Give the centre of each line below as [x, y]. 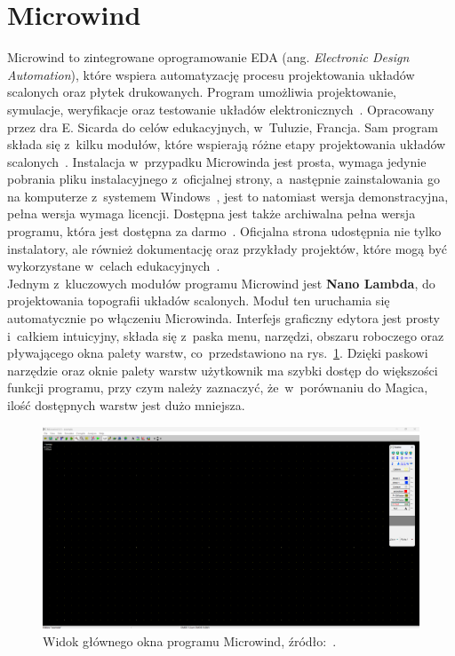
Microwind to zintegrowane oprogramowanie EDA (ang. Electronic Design [208, 57]
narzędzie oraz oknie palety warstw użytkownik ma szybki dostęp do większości [223, 370]
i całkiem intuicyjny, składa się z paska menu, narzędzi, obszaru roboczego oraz [226, 335]
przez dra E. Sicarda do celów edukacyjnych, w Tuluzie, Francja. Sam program [223, 126]
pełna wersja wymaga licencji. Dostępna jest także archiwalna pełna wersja [212, 213]
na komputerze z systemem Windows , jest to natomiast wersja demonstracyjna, [228, 196]
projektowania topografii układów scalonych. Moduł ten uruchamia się [199, 300]
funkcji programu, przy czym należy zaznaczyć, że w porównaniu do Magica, [218, 387]
